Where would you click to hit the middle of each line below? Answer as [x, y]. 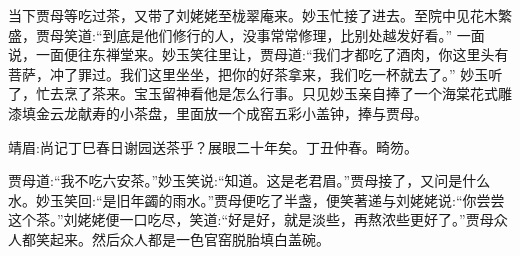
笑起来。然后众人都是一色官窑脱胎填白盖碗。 [182, 238]
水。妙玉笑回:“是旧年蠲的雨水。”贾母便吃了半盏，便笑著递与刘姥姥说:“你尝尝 [256, 199]
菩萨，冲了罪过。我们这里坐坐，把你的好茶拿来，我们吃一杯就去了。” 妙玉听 [255, 73]
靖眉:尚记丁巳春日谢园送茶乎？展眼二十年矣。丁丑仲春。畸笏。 [213, 146]
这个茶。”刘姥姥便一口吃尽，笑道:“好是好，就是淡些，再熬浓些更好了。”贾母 [251, 219]
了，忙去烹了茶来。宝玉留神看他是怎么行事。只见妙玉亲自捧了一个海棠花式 [253, 93]
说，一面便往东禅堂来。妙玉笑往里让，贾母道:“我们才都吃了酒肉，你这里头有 [258, 54]
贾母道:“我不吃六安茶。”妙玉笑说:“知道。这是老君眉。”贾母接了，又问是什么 [249, 180]
